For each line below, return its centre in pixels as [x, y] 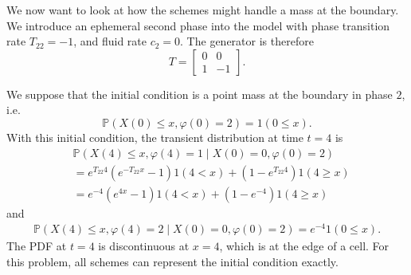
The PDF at [37, 246]
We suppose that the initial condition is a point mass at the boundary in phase [200, 94]
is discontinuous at [144, 246]
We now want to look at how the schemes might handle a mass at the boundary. [203, 10]
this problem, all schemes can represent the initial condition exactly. [172, 261]
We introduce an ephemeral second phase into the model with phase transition [198, 25]
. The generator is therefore [247, 41]
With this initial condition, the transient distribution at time [155, 137]
